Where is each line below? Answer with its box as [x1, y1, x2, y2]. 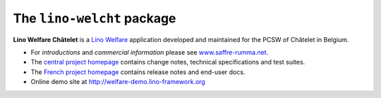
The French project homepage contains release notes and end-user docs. [30, 67, 246, 76]
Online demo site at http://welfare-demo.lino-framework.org [30, 78, 206, 86]
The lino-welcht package [13, 10, 176, 26]
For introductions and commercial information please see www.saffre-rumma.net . [30, 48, 269, 56]
